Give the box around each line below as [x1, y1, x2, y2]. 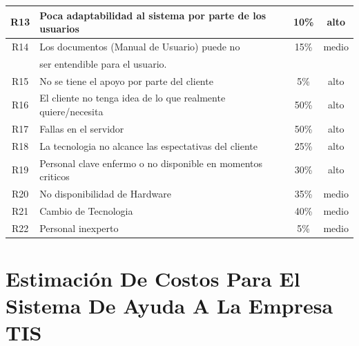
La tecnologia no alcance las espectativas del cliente [39, 138, 258, 153]
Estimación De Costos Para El [6, 265, 300, 292]
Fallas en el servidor [39, 121, 124, 135]
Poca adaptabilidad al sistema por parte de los [39, 8, 266, 22]
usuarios [39, 21, 79, 36]
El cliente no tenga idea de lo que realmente [39, 90, 226, 105]
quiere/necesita [39, 104, 104, 119]
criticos [39, 169, 70, 184]
